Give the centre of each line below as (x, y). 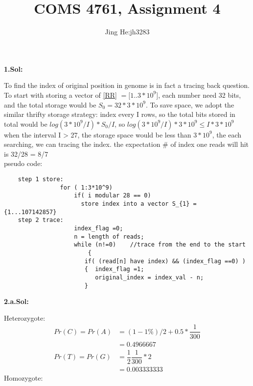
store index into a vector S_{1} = (139, 204)
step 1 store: (41, 179)
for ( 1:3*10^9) (86, 187)
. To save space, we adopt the (190, 104)
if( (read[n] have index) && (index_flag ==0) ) (165, 261)
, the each (227, 134)
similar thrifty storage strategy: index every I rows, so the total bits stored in (120, 114)
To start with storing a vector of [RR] (60, 95)
